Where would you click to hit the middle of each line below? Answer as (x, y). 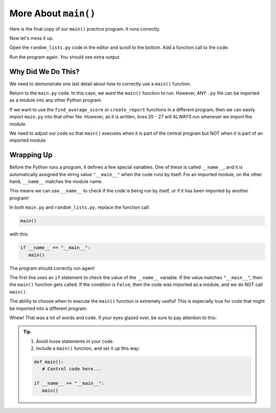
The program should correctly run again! (52, 268)
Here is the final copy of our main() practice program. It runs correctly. (85, 29)
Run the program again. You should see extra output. (65, 57)
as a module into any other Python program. (56, 100)
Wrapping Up (31, 155)
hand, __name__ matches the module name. (56, 182)
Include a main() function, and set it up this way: (88, 348)
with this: (19, 234)
